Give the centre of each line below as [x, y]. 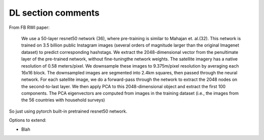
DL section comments [54, 13]
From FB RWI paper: [29, 27]
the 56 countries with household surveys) [63, 100]
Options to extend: [28, 120]
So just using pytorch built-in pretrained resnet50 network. [68, 111]
